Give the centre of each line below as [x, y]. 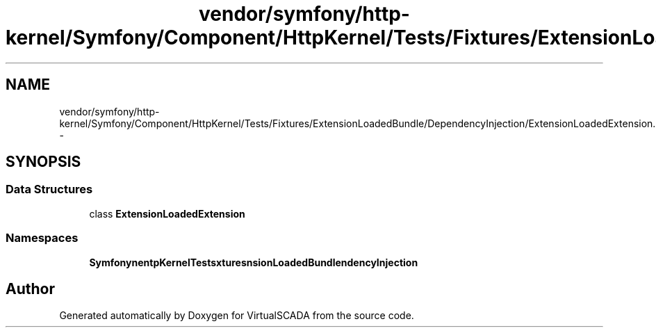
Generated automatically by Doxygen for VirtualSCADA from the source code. [237, 316]
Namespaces [42, 238]
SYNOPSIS [43, 162]
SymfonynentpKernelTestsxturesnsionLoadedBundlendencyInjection [254, 262]
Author [30, 289]
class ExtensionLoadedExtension [167, 213]
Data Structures [49, 189]
